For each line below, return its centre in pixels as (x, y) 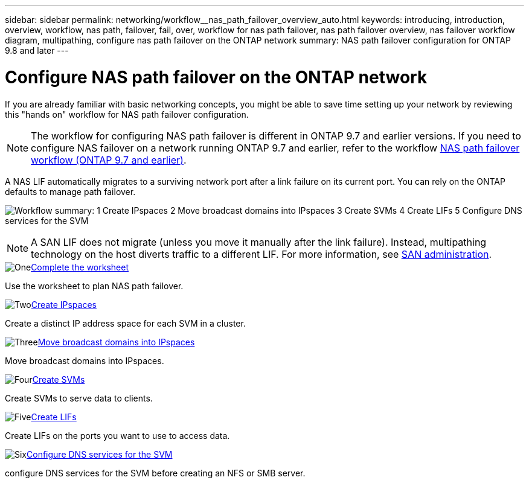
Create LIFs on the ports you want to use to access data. (117, 435)
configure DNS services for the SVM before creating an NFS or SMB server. (155, 473)
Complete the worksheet (80, 267)
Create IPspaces (64, 304)
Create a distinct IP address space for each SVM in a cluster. (125, 323)
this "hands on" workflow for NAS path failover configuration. (127, 114)
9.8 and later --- (37, 50)
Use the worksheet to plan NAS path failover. (94, 286)
